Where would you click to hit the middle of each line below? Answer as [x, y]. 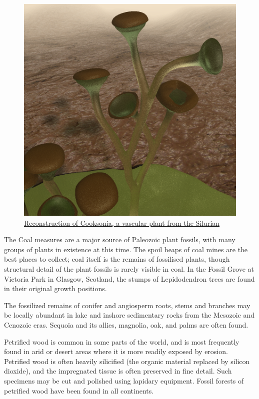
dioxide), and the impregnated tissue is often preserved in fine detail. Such [118, 371]
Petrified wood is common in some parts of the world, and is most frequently [122, 341]
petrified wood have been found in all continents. [79, 390]
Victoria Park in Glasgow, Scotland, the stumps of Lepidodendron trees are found [129, 278]
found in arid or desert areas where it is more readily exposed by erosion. [116, 351]
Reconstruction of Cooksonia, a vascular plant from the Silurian [122, 222]
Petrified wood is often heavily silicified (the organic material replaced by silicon [127, 361]
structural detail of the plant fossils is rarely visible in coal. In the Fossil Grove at [129, 268]
